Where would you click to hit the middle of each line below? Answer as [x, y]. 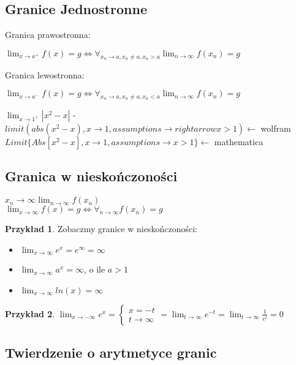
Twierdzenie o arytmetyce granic [111, 352]
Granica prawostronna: [48, 35]
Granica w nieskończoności [91, 176]
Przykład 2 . [30, 313]
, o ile [94, 269]
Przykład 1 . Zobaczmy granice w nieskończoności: [101, 229]
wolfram [276, 128]
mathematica [239, 141]
